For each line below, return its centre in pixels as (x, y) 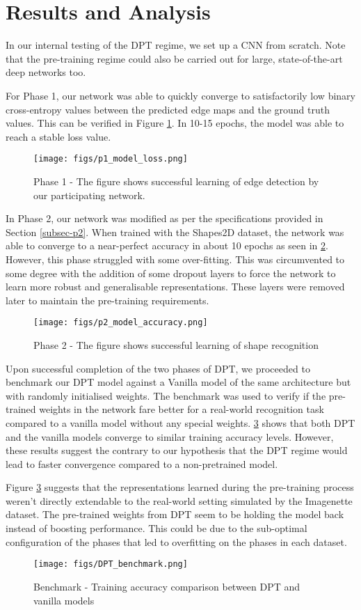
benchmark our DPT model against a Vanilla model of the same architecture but (178, 382)
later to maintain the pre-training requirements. (107, 300)
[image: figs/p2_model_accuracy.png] (121, 323)
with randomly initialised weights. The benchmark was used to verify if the (166, 395)
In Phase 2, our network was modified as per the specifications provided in (165, 218)
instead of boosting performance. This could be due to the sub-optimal (157, 528)
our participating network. (89, 195)
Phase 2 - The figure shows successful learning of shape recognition (176, 344)
